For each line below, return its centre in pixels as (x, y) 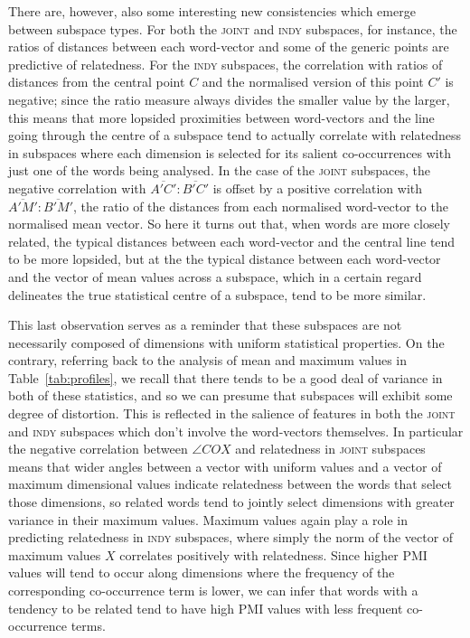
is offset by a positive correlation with (318, 188)
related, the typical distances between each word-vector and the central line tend (232, 241)
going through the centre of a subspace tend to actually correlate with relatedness (235, 135)
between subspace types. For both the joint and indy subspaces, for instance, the (233, 28)
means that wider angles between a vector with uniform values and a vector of (225, 466)
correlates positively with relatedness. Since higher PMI (273, 554)
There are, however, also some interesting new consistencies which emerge (212, 11)
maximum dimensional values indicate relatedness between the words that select (230, 484)
